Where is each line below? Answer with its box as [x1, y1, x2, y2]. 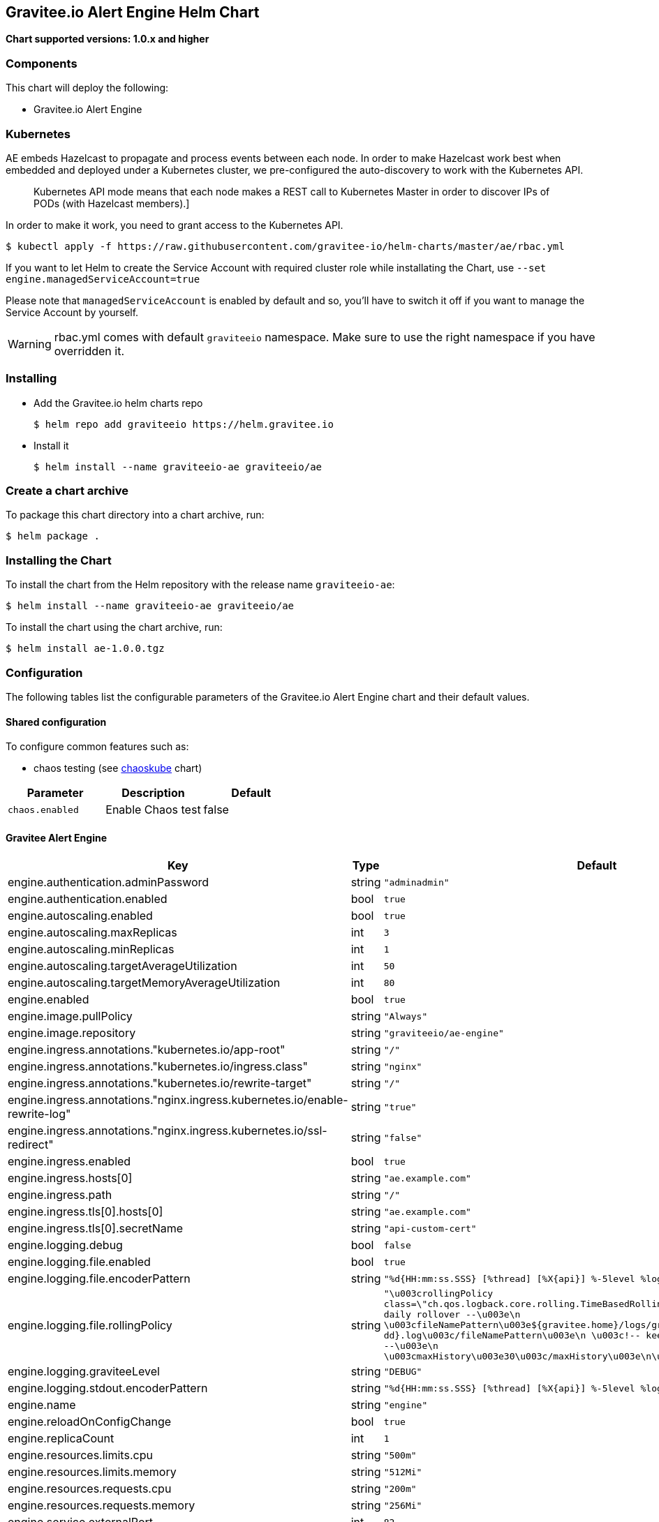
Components [6, 56, 77, 70]
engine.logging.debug [8, 1238, 123, 1253]
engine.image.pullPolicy [8, 1009, 133, 1024]
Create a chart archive [6, 484, 129, 498]
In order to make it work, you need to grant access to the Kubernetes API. [6, 218, 343, 231]
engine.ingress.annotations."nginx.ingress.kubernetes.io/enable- [8, 1093, 348, 1107]
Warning [8, 336, 52, 351]
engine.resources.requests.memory [8, 1498, 195, 1513]
